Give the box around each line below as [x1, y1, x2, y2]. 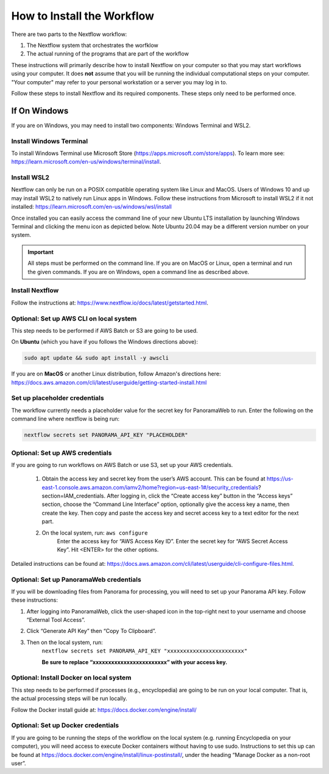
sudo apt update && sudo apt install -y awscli [24, 355, 169, 361]
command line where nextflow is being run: [11, 415, 120, 422]
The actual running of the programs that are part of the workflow [26, 50, 189, 57]
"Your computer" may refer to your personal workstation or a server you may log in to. [11, 78, 228, 85]
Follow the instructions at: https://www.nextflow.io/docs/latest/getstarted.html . [11, 299, 208, 306]
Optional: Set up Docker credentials [11, 721, 119, 729]
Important [27, 248, 54, 256]
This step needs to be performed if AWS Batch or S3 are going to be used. [11, 327, 198, 334]
